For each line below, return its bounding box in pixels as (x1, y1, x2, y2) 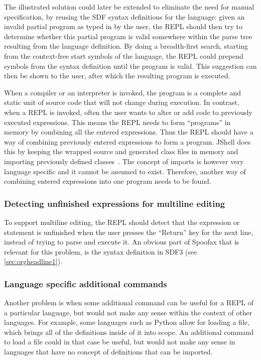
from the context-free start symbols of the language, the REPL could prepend (4, 50, 243, 61)
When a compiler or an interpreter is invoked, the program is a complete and (4, 87, 241, 97)
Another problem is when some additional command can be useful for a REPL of (4, 297, 253, 308)
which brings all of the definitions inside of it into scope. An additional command (4, 326, 254, 337)
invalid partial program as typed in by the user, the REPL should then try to (4, 21, 242, 32)
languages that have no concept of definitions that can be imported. (4, 346, 213, 357)
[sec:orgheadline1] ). (4, 256, 63, 267)
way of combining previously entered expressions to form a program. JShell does (4, 136, 251, 147)
